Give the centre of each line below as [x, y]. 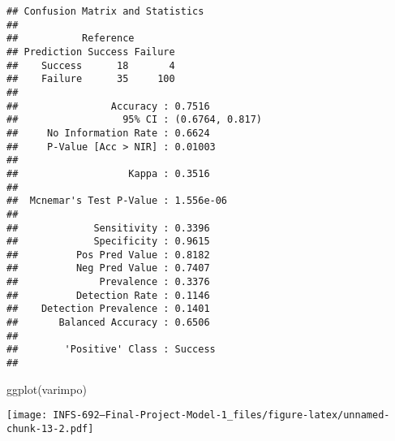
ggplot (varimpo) [47, 389]
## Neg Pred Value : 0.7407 [108, 268]
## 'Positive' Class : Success [111, 350]
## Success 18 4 [91, 65]
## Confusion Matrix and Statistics [105, 11]
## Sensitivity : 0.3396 [108, 228]
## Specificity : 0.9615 [108, 242]
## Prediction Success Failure [91, 52]
